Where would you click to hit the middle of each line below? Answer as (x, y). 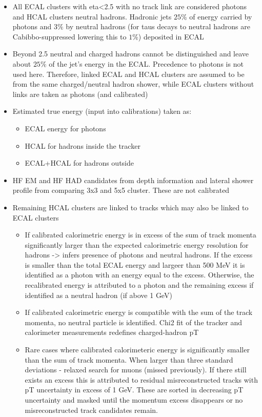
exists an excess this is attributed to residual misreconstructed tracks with (141, 379)
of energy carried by (221, 16)
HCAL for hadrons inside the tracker (83, 145)
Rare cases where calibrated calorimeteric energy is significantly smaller (137, 350)
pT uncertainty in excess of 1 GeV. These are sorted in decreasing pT (134, 390)
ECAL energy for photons (65, 128)
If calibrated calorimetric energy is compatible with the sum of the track (139, 312)
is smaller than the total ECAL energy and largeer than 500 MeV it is (135, 264)
